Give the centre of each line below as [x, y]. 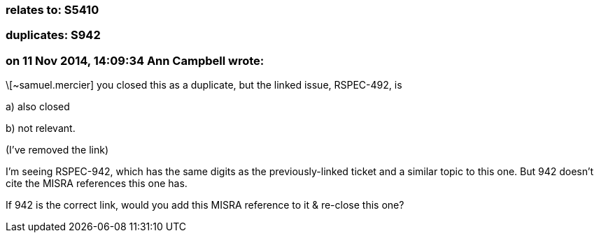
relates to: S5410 [52, 10]
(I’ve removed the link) [57, 150]
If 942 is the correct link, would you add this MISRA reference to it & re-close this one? [205, 205]
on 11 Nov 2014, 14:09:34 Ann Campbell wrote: [135, 60]
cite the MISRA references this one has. [97, 184]
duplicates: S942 [53, 35]
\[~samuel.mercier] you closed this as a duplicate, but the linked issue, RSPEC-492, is [204, 85]
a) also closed [38, 107]
